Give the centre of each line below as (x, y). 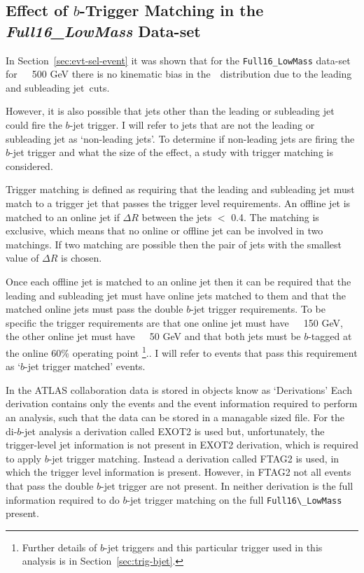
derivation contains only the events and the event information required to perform (182, 403)
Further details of (59, 547)
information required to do (63, 499)
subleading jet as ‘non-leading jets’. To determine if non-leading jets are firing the (180, 138)
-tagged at (330, 336)
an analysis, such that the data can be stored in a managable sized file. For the (175, 417)
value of (22, 258)
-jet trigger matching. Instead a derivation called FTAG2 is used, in (194, 458)
